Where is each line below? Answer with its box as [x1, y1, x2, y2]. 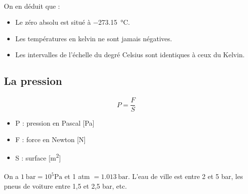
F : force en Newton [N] [15, 134, 86, 144]
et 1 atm [64, 171, 90, 181]
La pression [4, 73, 63, 88]
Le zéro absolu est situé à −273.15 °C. [15, 17, 130, 27]
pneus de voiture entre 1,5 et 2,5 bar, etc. [4, 181, 127, 191]
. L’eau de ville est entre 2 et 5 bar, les [128, 171, 243, 181]
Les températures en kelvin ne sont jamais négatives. [15, 33, 172, 43]
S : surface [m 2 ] [15, 151, 61, 162]
